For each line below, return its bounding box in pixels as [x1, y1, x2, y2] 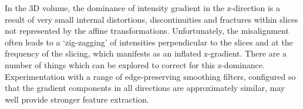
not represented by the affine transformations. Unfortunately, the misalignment [5, 24, 289, 37]
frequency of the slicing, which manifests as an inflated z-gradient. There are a [5, 47, 287, 59]
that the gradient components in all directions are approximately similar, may [5, 82, 285, 94]
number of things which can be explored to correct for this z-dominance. [5, 58, 265, 71]
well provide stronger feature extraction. [5, 93, 149, 105]
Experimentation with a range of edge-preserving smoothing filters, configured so [5, 70, 296, 82]
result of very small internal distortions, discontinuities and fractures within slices [5, 13, 298, 25]
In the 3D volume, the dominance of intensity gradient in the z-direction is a [5, 2, 281, 13]
